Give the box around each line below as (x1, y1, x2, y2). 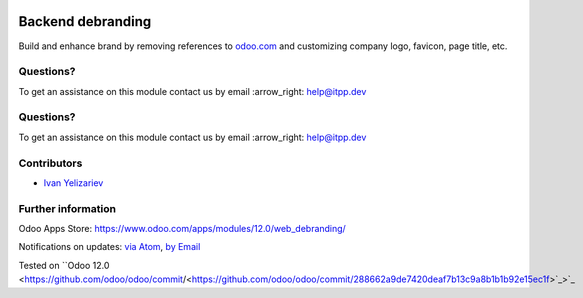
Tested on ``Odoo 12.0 (18, 259, 110, 271)
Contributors (18, 156, 83, 170)
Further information (18, 201, 117, 215)
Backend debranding (18, 13, 152, 30)
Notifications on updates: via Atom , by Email (18, 241, 201, 253)
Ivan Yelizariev (43, 176, 104, 189)
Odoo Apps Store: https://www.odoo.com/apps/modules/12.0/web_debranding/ (18, 223, 347, 235)
